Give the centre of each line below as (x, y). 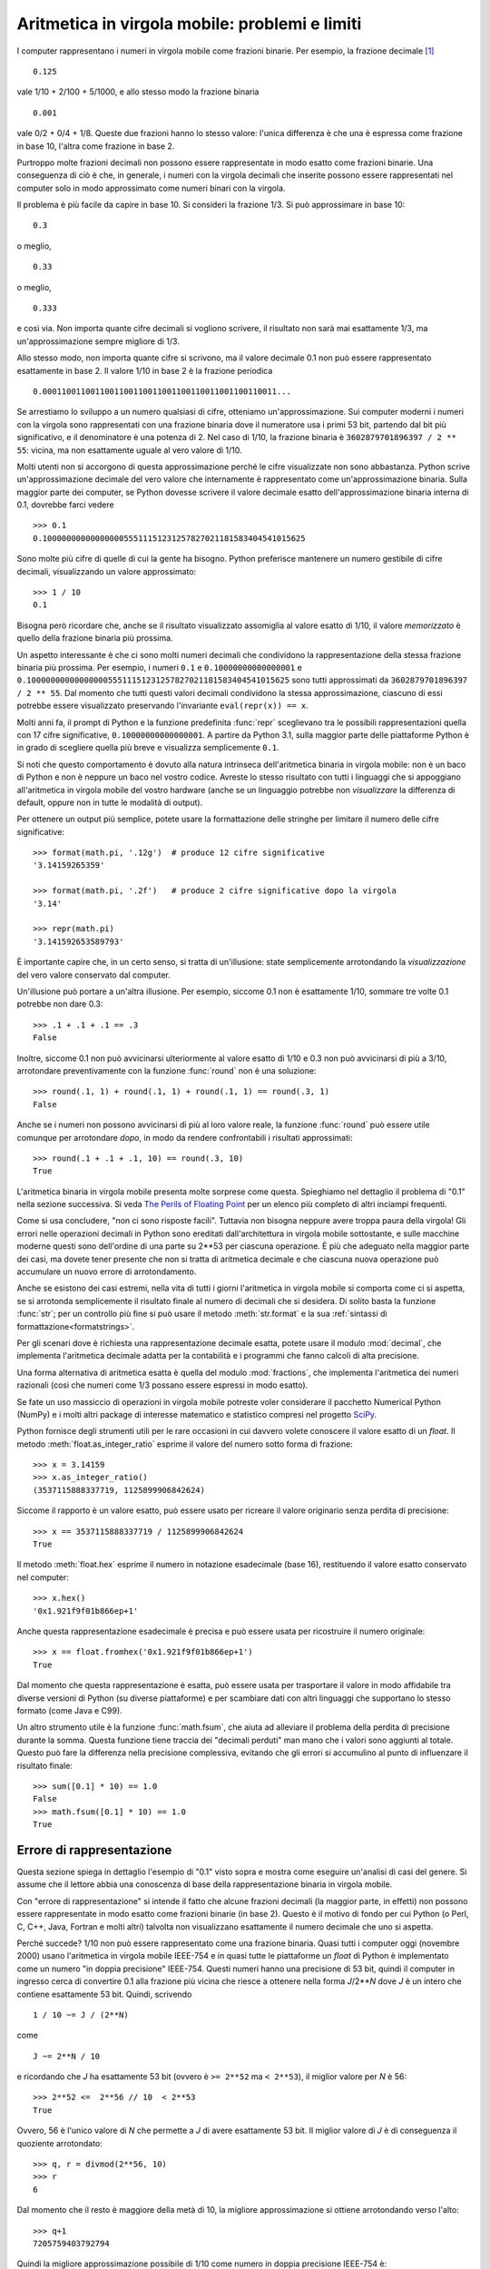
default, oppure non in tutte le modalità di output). (110, 802)
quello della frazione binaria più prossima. (95, 638)
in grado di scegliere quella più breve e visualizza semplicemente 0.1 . (148, 748)
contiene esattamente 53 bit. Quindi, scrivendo (104, 1994)
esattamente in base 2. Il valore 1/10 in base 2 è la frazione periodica (145, 370)
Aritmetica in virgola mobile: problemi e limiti (189, 24)
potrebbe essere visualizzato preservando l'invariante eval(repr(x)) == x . (162, 706)
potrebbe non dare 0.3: (60, 1004)
